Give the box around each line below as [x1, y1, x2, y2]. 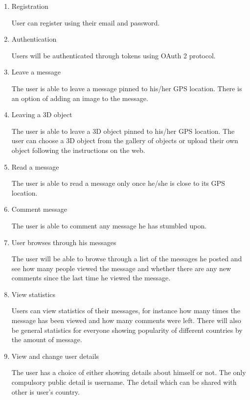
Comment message [11, 204, 68, 214]
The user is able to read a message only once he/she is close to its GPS [11, 178, 225, 188]
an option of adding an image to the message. [11, 93, 148, 103]
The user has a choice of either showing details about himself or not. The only [11, 367, 246, 377]
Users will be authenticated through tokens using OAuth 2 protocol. [11, 50, 216, 60]
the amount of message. [11, 334, 82, 345]
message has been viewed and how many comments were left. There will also [11, 315, 241, 325]
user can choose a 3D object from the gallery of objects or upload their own [11, 135, 238, 146]
